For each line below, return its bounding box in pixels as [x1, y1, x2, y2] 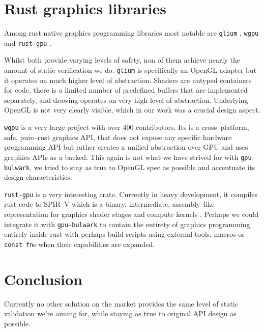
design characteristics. [4, 172, 72, 182]
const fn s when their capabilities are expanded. [4, 238, 155, 249]
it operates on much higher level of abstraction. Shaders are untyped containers [4, 74, 252, 85]
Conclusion [4, 268, 83, 289]
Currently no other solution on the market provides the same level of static [4, 298, 238, 309]
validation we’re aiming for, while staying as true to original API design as [4, 308, 237, 319]
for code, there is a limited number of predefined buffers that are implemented [4, 85, 248, 95]
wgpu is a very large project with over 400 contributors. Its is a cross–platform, [4, 122, 249, 132]
